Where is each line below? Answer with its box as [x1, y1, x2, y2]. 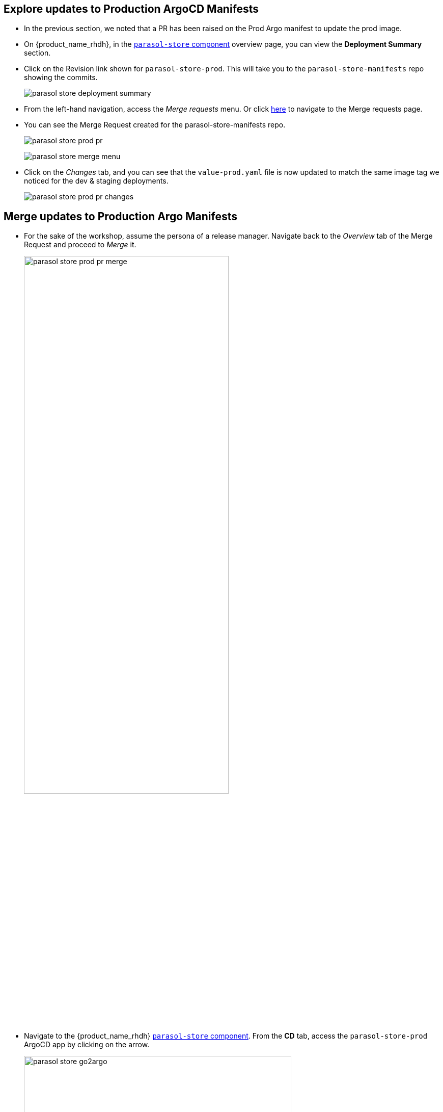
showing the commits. [24, 73, 98, 82]
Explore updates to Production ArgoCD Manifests [4, 3, 259, 15]
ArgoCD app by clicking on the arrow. [24, 1040, 150, 1049]
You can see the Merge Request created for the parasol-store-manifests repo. [24, 120, 286, 130]
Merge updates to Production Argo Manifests [4, 210, 238, 223]
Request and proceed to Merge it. [24, 240, 136, 249]
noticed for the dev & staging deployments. [24, 176, 169, 186]
